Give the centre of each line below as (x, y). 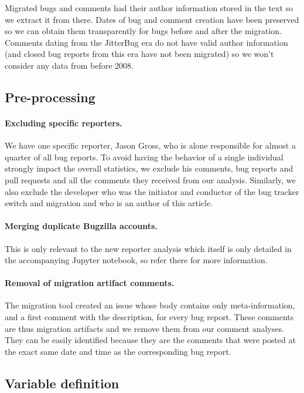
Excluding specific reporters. (64, 122)
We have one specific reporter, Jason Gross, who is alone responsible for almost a (150, 145)
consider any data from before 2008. (69, 65)
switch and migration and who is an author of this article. (109, 203)
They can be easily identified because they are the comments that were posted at (150, 340)
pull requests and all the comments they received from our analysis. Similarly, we (150, 179)
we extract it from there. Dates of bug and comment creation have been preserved (152, 19)
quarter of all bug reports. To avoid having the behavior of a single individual (144, 157)
